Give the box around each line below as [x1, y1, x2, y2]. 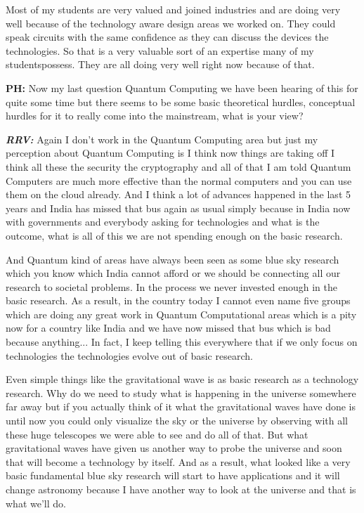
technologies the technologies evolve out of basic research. [6, 348, 253, 363]
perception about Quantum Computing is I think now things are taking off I [6, 145, 335, 160]
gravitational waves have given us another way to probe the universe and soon [6, 441, 342, 455]
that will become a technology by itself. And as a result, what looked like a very [6, 454, 351, 469]
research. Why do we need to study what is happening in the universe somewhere [6, 385, 356, 400]
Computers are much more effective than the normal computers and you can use [6, 173, 352, 188]
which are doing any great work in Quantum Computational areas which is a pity [6, 306, 357, 321]
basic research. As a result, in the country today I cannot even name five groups [6, 293, 351, 308]
